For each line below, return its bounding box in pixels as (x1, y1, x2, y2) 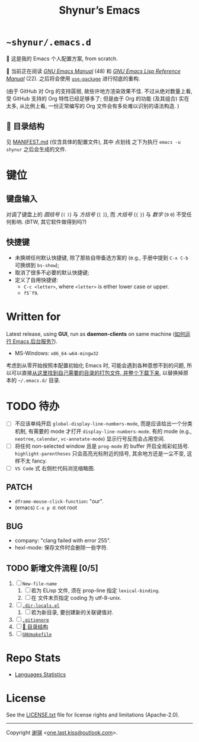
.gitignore (22, 617, 49, 624)
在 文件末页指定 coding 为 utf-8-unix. (31, 595, 122, 602)
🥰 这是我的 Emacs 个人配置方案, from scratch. (6, 54, 118, 62)
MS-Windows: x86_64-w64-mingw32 (14, 349, 99, 356)
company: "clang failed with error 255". (14, 537, 111, 544)
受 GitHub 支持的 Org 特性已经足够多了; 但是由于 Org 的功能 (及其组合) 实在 (6, 95, 190, 102)
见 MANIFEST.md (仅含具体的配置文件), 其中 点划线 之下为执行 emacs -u (6, 138, 181, 145)
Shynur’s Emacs (59, 4, 140, 17)
